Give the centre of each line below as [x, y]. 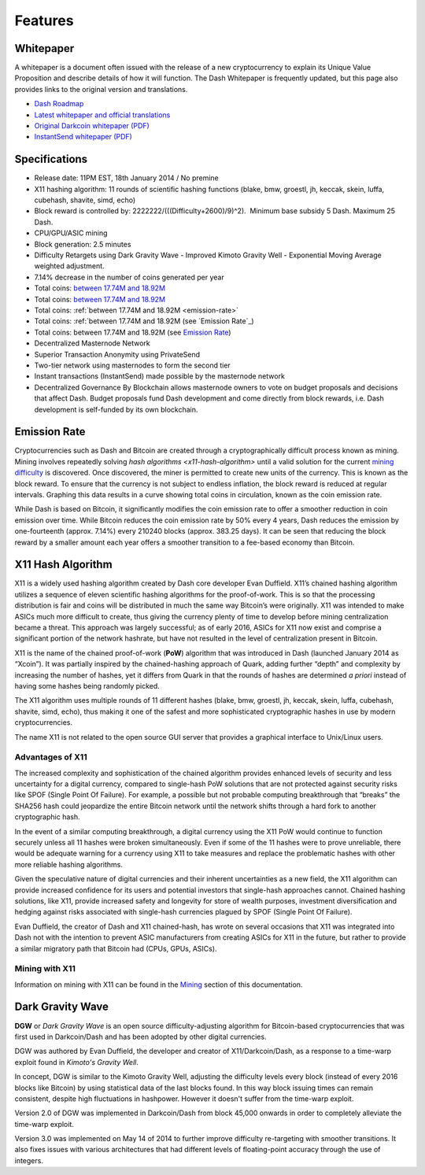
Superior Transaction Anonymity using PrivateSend [117, 354]
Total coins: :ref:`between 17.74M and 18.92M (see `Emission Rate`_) [144, 321]
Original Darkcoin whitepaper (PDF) [92, 126]
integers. [29, 1160]
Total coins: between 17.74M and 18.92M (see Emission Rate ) [133, 332]
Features [44, 20]
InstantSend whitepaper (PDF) [83, 137]
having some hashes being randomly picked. [87, 685]
